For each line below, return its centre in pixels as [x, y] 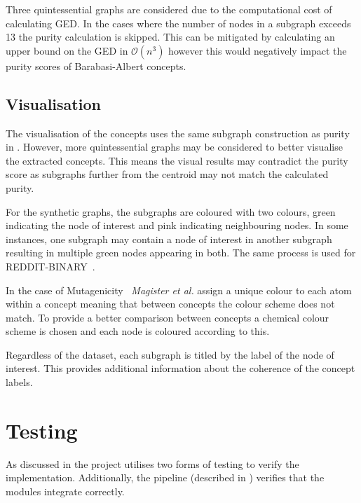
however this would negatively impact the [258, 50]
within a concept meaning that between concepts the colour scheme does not [170, 304]
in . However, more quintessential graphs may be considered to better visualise [174, 147]
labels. [19, 382]
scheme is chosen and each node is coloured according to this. [138, 331]
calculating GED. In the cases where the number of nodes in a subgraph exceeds [178, 23]
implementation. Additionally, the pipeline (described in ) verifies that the [165, 477]
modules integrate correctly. [65, 491]
